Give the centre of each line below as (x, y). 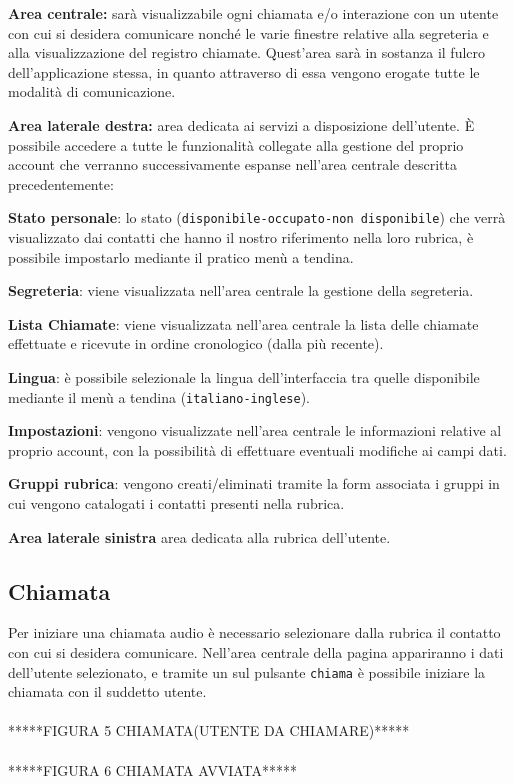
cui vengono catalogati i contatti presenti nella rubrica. (176, 503)
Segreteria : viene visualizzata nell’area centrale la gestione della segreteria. (241, 290)
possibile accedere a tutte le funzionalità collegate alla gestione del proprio (236, 144)
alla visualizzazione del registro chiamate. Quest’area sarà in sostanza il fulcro (247, 52)
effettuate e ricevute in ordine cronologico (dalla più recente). (196, 343)
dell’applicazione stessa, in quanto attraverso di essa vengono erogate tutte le (244, 71)
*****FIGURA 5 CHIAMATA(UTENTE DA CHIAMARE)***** (209, 730)
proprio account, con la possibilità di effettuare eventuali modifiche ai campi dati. (257, 449)
